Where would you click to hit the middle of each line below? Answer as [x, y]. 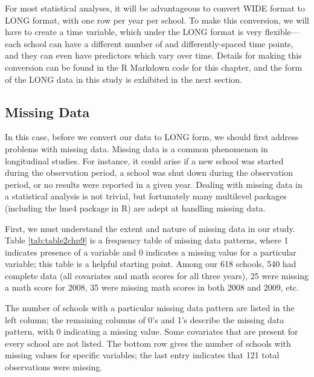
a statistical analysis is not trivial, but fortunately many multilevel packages [146, 196]
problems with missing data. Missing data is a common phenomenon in [136, 148]
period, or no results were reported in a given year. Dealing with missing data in [154, 184]
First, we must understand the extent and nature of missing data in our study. [150, 228]
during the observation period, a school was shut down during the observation [149, 172]
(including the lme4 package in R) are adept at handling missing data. [135, 208]
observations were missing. [54, 367]
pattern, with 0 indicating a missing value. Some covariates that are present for [152, 331]
